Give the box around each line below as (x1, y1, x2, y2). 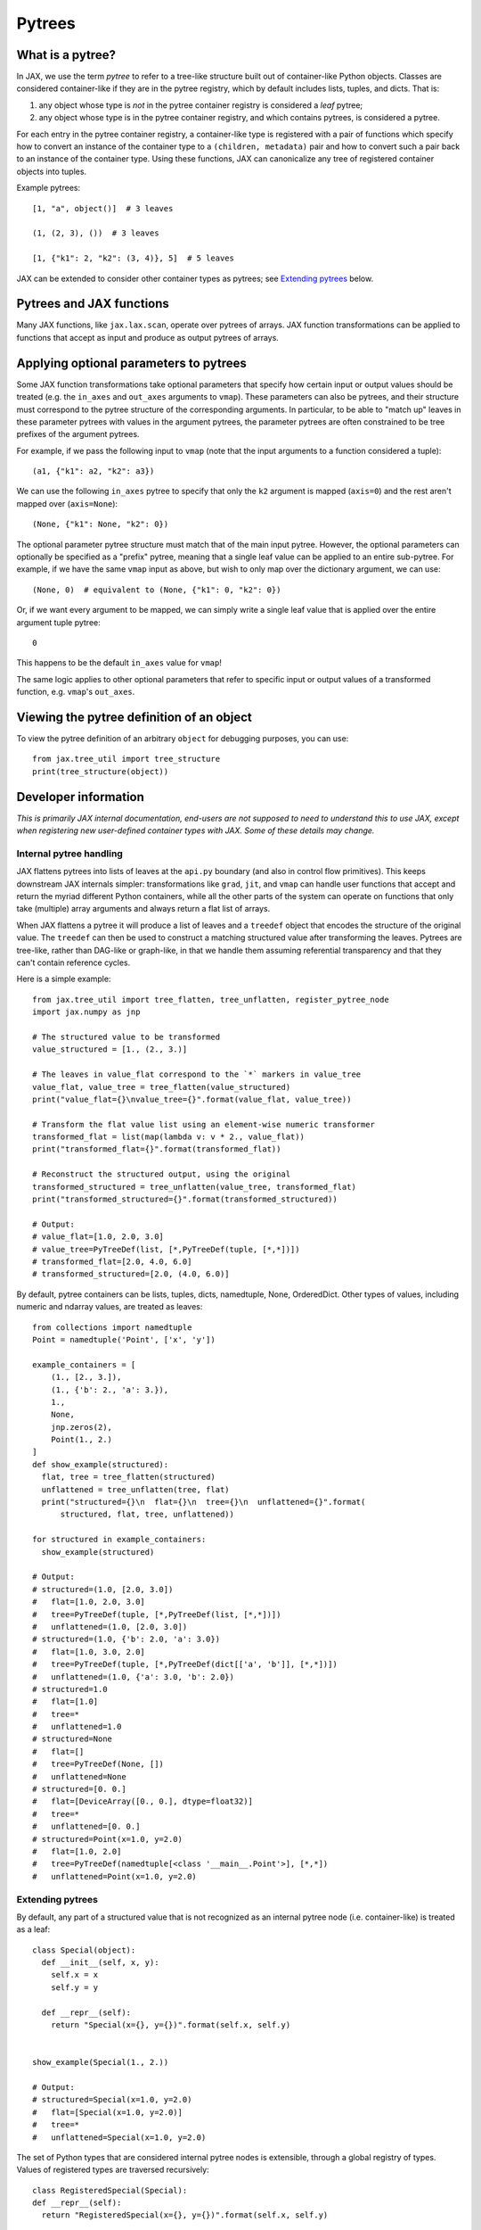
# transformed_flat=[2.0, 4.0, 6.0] (32, 1257, 192, 1267)
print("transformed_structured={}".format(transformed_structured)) (32, 1194, 338, 1204)
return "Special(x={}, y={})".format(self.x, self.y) (50, 2020, 291, 2030)
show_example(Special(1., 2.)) (32, 2057, 169, 2068)
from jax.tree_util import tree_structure (32, 754, 221, 764)
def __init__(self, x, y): (41, 1958, 159, 1968)
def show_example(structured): (32, 1459, 169, 1469)
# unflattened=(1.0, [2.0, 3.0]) (32, 1622, 188, 1631)
